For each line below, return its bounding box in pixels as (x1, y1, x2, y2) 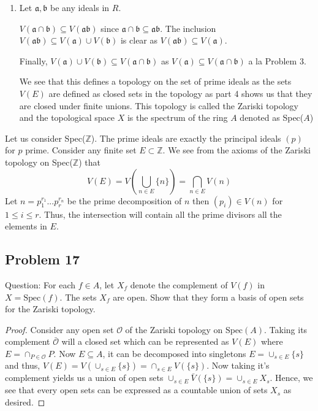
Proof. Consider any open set (5, 323, 114, 336)
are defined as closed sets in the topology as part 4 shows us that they (48, 86, 312, 99)
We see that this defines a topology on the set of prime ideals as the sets (19, 75, 292, 88)
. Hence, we (270, 371, 313, 384)
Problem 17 (5, 250, 80, 269)
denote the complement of (130, 278, 228, 291)
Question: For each (5, 278, 76, 291)
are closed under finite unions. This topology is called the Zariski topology (19, 99, 298, 112)
